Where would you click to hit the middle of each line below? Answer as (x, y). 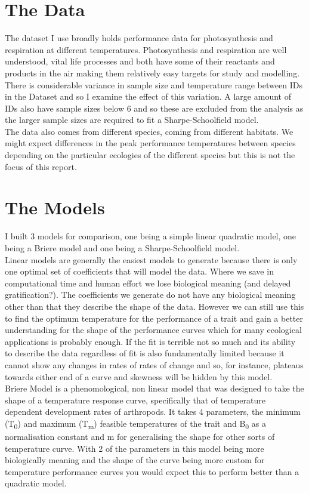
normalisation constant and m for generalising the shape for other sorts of (140, 436)
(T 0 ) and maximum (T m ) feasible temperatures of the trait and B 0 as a (136, 424)
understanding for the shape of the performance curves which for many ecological (153, 330)
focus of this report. (41, 166)
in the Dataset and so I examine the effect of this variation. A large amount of (148, 96)
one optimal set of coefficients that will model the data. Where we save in (139, 271)
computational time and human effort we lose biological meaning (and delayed (148, 283)
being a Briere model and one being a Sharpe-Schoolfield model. (122, 247)
